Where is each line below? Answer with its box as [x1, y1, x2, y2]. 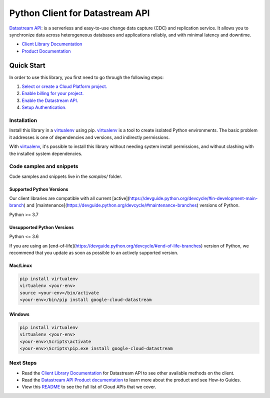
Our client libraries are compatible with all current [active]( [9, 195, 129, 201]
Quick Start [9, 61, 45, 69]
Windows [9, 311, 29, 317]
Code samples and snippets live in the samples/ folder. [9, 173, 122, 179]
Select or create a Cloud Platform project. [21, 83, 107, 89]
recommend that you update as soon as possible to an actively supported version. [9, 249, 178, 255]
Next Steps [9, 359, 37, 366]
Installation [9, 116, 37, 123]
